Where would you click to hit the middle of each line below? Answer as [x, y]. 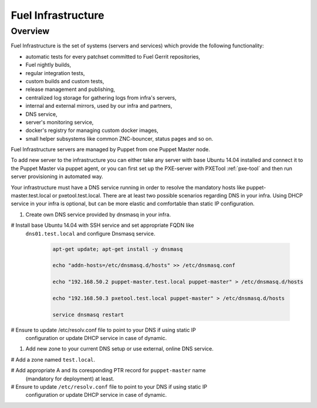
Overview [30, 31]
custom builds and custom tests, [65, 81]
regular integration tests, [55, 73]
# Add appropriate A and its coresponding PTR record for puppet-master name [108, 370]
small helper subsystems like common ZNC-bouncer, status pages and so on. [119, 138]
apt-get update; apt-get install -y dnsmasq [118, 249]
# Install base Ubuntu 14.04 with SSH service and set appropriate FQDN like [102, 225]
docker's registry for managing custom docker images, [92, 130]
